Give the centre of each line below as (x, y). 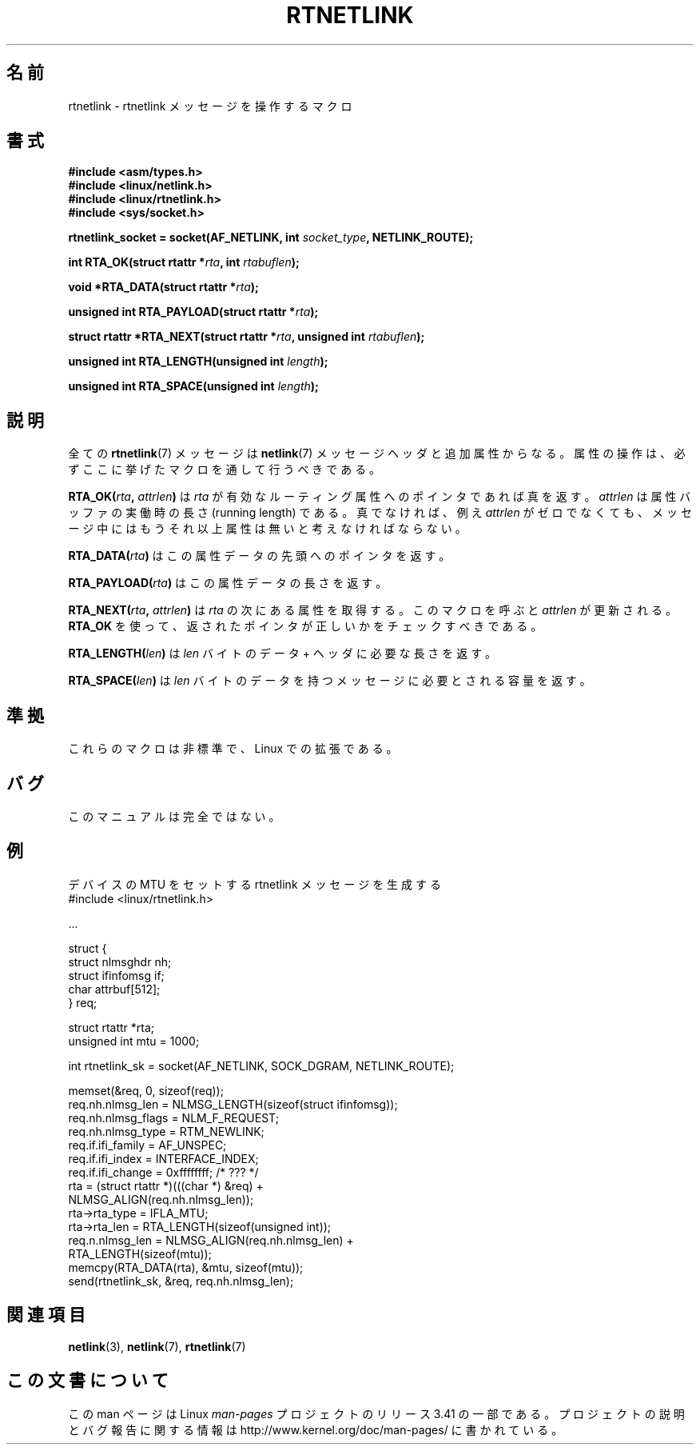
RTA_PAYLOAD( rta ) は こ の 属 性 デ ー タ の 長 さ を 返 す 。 (228, 583)
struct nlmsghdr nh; (120, 961)
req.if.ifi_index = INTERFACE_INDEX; (163, 1158)
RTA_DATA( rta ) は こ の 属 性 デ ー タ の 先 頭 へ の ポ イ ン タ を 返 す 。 (259, 556)
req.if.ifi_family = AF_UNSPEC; (147, 1145)
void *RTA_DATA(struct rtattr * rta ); (163, 287)
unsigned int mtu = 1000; (134, 1041)
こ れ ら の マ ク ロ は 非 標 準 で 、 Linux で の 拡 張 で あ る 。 (233, 749)
